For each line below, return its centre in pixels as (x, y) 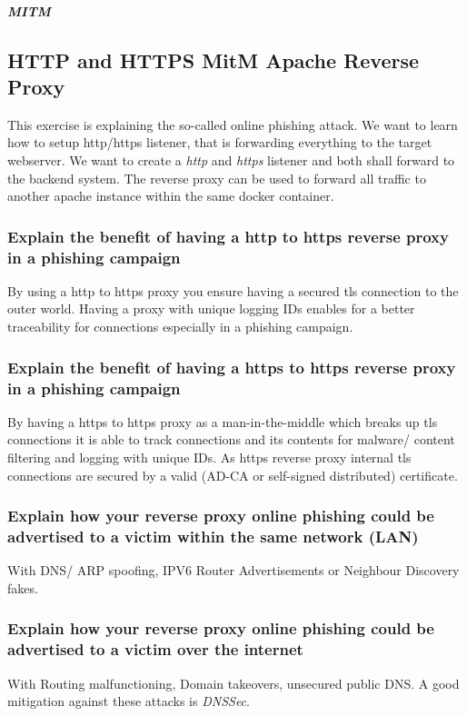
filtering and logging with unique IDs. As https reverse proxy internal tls (209, 457)
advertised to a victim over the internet (155, 649)
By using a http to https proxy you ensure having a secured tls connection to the (233, 290)
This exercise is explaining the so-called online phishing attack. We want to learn (233, 124)
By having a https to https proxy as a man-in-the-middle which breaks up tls (223, 421)
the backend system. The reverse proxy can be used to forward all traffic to (217, 178)
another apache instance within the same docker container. (171, 196)
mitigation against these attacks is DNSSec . (129, 701)
